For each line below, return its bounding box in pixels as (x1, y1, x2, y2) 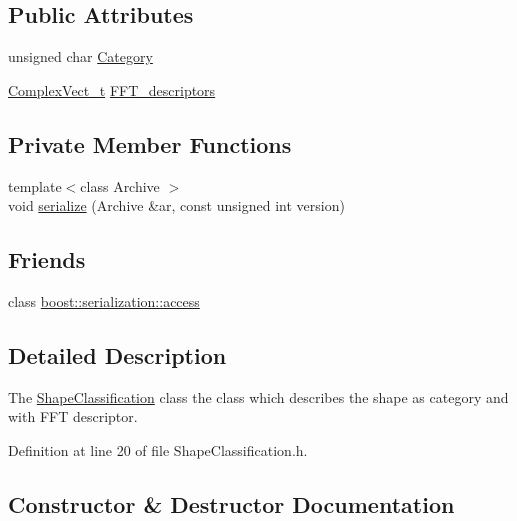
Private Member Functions (8, 128, 292, 159)
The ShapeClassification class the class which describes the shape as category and (8, 386, 509, 407)
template (8, 175, 62, 196)
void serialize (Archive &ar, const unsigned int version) (8, 195, 345, 216)
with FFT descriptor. (8, 406, 138, 427)
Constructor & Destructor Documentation (8, 488, 455, 519)
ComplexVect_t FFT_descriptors (8, 79, 216, 100)
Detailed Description (8, 339, 227, 370)
